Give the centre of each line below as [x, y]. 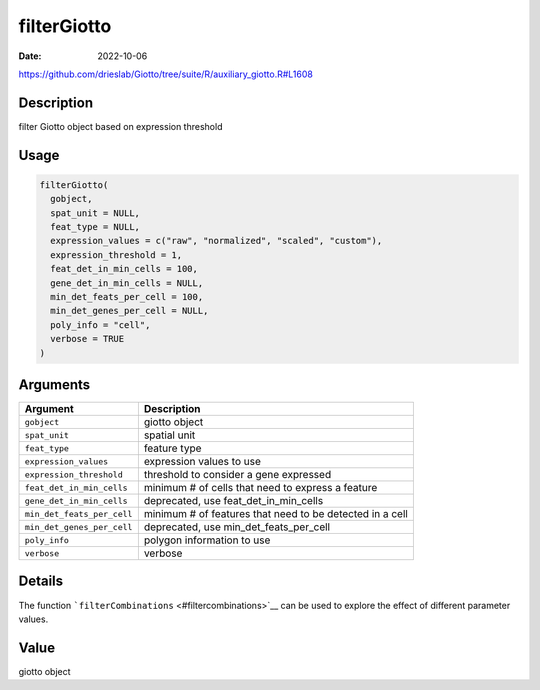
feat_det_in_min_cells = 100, [124, 269]
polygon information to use [207, 540]
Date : [30, 56]
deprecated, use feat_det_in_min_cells [233, 501]
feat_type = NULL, [95, 227]
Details [41, 581]
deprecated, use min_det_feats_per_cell [236, 527]
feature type [172, 448]
